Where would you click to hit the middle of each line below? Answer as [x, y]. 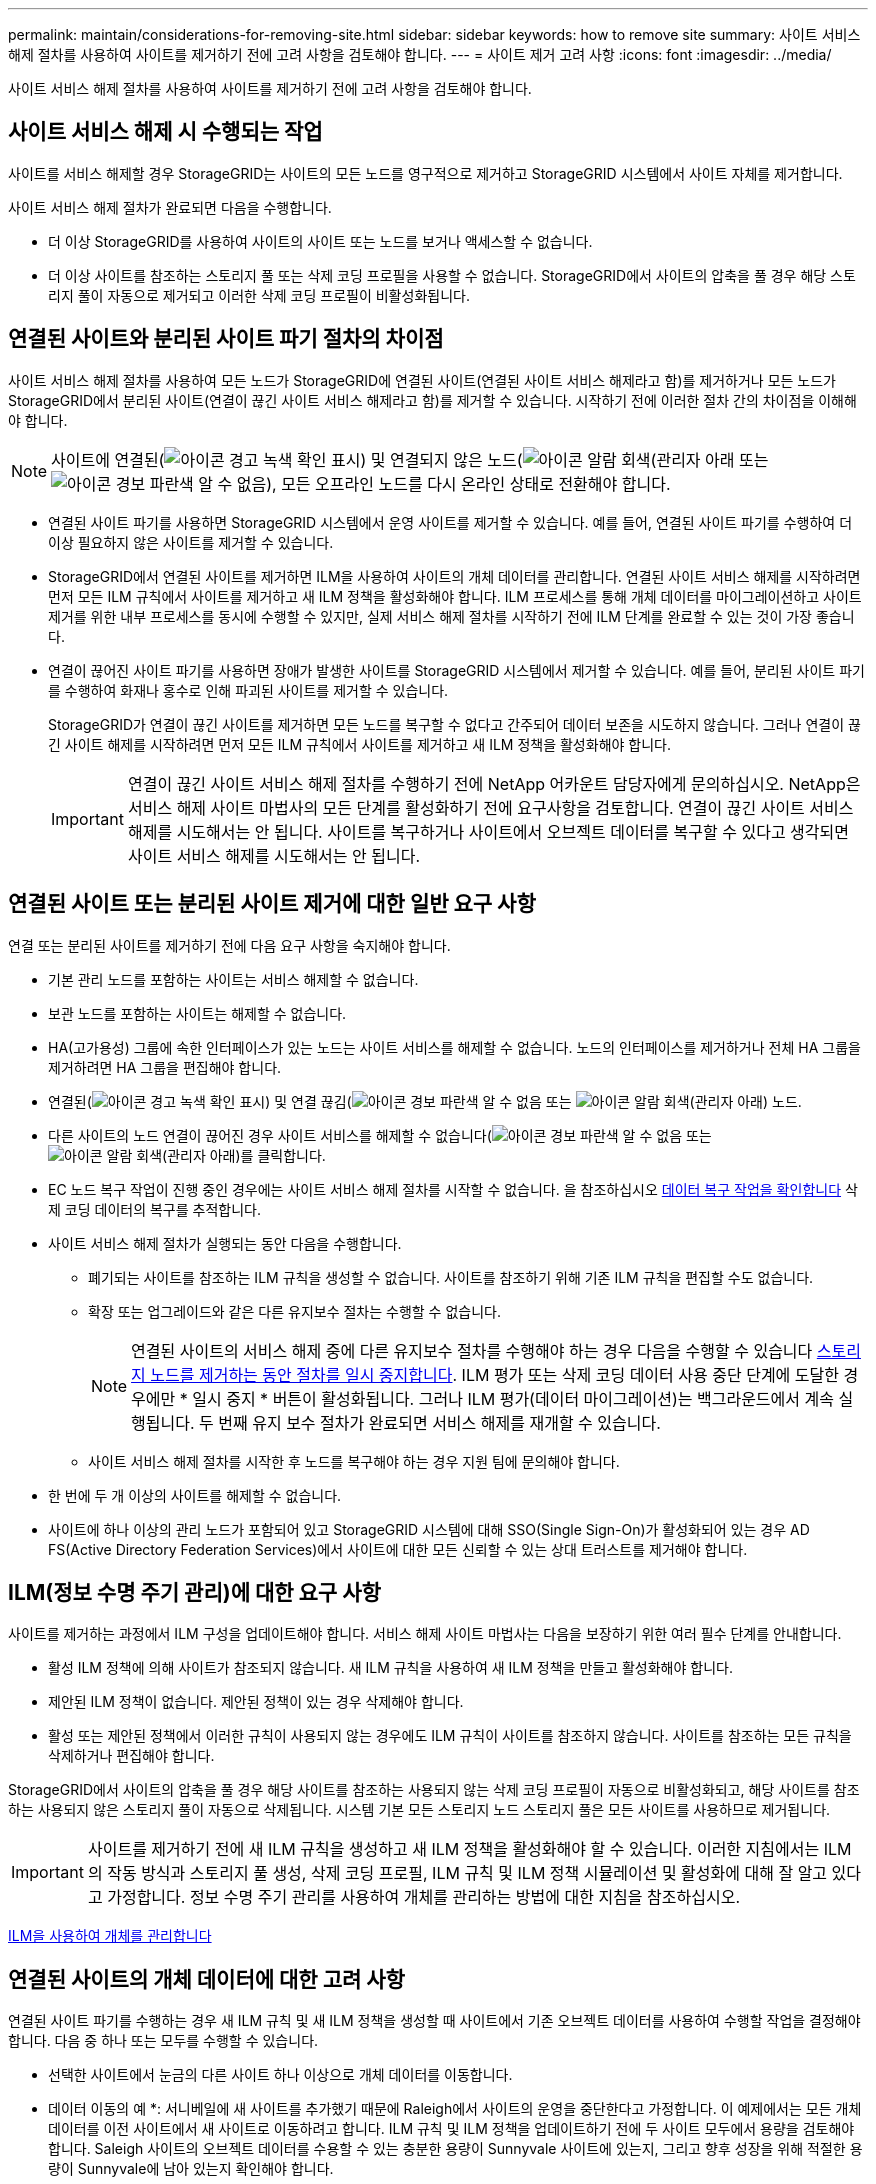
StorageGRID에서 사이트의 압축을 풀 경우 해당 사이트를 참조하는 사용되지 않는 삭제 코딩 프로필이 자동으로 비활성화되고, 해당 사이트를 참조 [434, 1790]
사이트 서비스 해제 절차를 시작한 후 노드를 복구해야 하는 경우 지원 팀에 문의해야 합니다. [354, 1461]
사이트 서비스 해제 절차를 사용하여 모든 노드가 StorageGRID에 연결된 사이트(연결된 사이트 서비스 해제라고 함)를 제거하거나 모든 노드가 [422, 380]
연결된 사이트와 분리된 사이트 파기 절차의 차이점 [226, 339]
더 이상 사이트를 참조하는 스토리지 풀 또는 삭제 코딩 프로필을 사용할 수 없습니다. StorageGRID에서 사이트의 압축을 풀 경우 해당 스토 [452, 275]
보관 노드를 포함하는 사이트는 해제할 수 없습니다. [197, 1013]
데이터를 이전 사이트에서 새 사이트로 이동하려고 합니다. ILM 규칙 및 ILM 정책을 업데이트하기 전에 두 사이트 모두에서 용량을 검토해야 [451, 2129]
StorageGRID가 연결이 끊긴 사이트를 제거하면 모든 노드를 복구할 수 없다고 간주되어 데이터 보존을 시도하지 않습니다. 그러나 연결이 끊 [454, 724]
